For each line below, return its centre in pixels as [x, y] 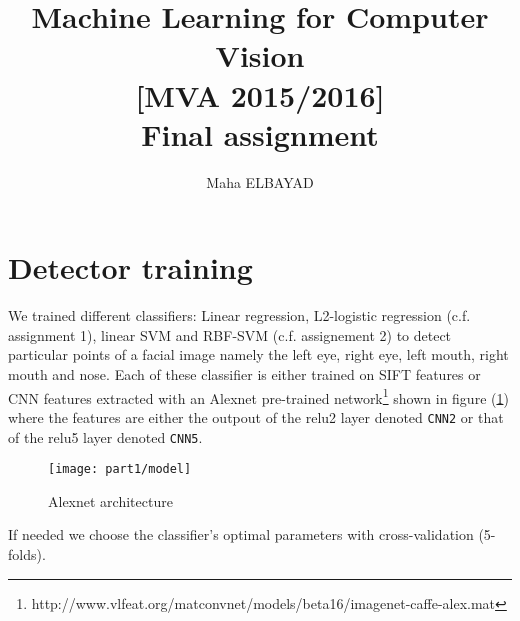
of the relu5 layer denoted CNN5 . [105, 436]
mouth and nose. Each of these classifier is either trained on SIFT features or [244, 374]
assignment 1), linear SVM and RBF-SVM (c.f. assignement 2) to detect [230, 334]
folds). [27, 554]
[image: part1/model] [120, 469]
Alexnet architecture [110, 500]
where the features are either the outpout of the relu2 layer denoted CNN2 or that [256, 416]
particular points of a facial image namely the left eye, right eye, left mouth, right [258, 354]
